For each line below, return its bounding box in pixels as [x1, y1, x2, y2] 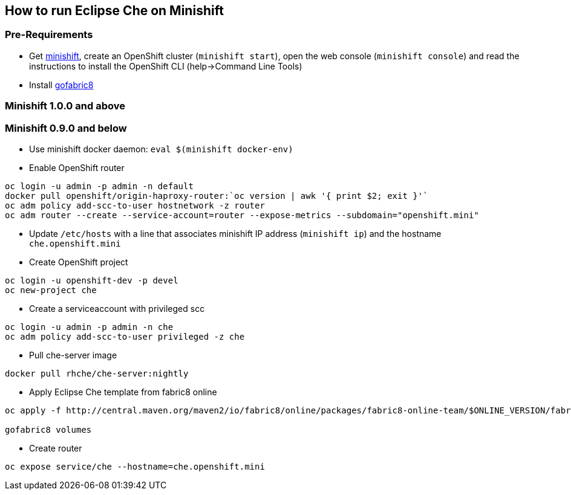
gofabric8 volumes [5, 424, 92, 435]
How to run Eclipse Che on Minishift [5, 3, 224, 18]
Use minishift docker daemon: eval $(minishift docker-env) [29, 143, 293, 154]
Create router [29, 442, 82, 453]
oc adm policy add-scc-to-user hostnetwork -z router [5, 200, 265, 210]
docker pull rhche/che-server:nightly [5, 368, 189, 378]
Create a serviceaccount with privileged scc [29, 303, 205, 314]
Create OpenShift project [29, 256, 128, 267]
